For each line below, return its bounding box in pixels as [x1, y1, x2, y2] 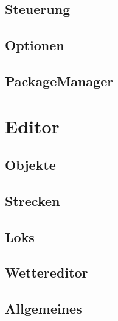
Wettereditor [5, 263, 88, 282]
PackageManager [5, 71, 114, 90]
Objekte [5, 155, 56, 174]
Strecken [5, 191, 60, 210]
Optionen [5, 35, 64, 54]
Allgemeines [5, 299, 82, 318]
